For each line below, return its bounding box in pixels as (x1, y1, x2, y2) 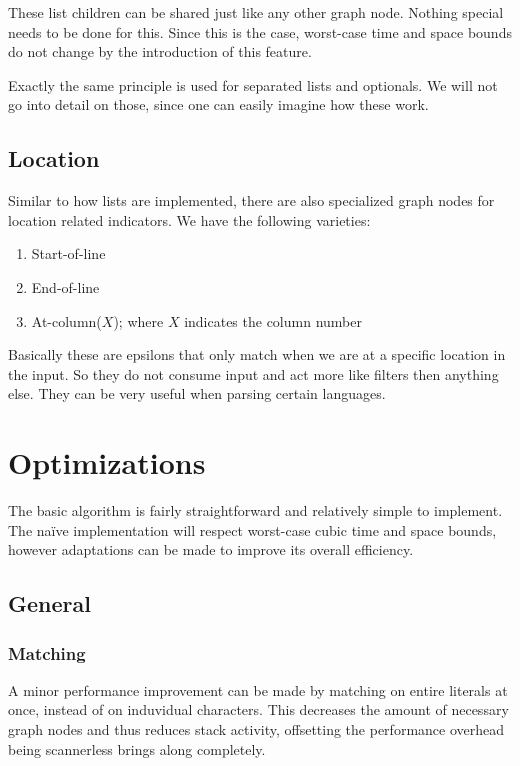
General (8, 588, 91, 619)
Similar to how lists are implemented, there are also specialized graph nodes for (8, 190, 495, 211)
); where (113, 310, 164, 331)
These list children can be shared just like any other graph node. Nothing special (8, 2, 504, 22)
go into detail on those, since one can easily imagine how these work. (8, 94, 429, 115)
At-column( (31, 310, 102, 331)
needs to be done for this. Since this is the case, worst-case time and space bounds (8, 21, 512, 42)
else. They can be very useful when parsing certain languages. (8, 383, 386, 404)
